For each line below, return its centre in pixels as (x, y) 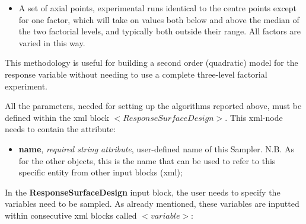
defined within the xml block (57, 117)
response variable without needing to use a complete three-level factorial (136, 74)
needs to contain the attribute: (60, 129)
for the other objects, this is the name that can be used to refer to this (147, 160)
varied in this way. (52, 42)
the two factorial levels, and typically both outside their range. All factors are (160, 31)
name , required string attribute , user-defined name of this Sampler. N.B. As (157, 148)
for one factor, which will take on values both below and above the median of (159, 19)
